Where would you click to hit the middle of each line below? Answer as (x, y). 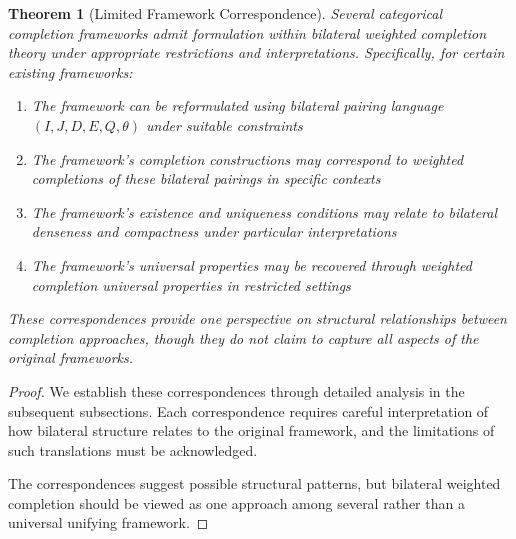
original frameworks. (71, 357)
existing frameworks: (70, 71)
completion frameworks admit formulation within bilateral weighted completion (247, 32)
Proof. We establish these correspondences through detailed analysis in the (236, 390)
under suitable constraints (224, 124)
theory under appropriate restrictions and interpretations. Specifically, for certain (256, 52)
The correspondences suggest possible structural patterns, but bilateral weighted (254, 483)
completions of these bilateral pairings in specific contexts (206, 178)
